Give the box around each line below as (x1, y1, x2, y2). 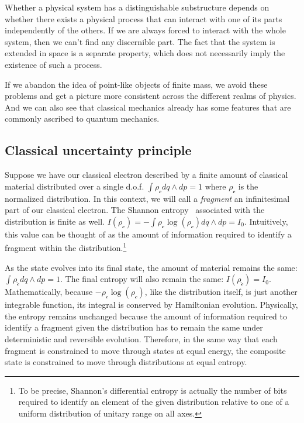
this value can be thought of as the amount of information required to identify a (5, 228, 292, 240)
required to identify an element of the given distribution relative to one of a (18, 396, 289, 408)
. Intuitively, (244, 215, 288, 227)
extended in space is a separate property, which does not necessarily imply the (5, 47, 285, 59)
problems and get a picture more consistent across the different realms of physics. (5, 90, 296, 102)
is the (238, 180, 258, 192)
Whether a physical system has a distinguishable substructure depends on (5, 1, 270, 13)
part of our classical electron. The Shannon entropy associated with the (5, 204, 265, 216)
